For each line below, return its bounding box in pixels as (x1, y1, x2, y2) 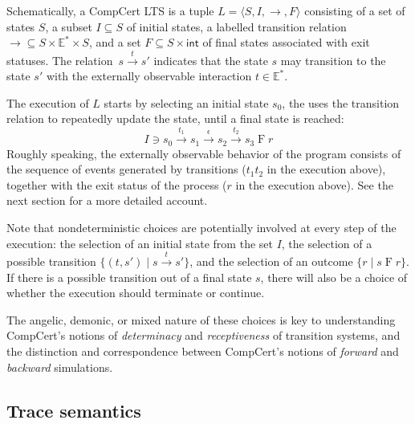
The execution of (6, 94, 89, 111)
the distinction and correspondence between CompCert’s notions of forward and (6, 342, 399, 359)
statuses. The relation (6, 51, 113, 68)
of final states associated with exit (202, 34, 370, 51)
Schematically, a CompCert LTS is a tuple (6, 2, 214, 18)
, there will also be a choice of (260, 268, 408, 285)
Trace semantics (6, 397, 141, 422)
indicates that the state (153, 51, 268, 68)
